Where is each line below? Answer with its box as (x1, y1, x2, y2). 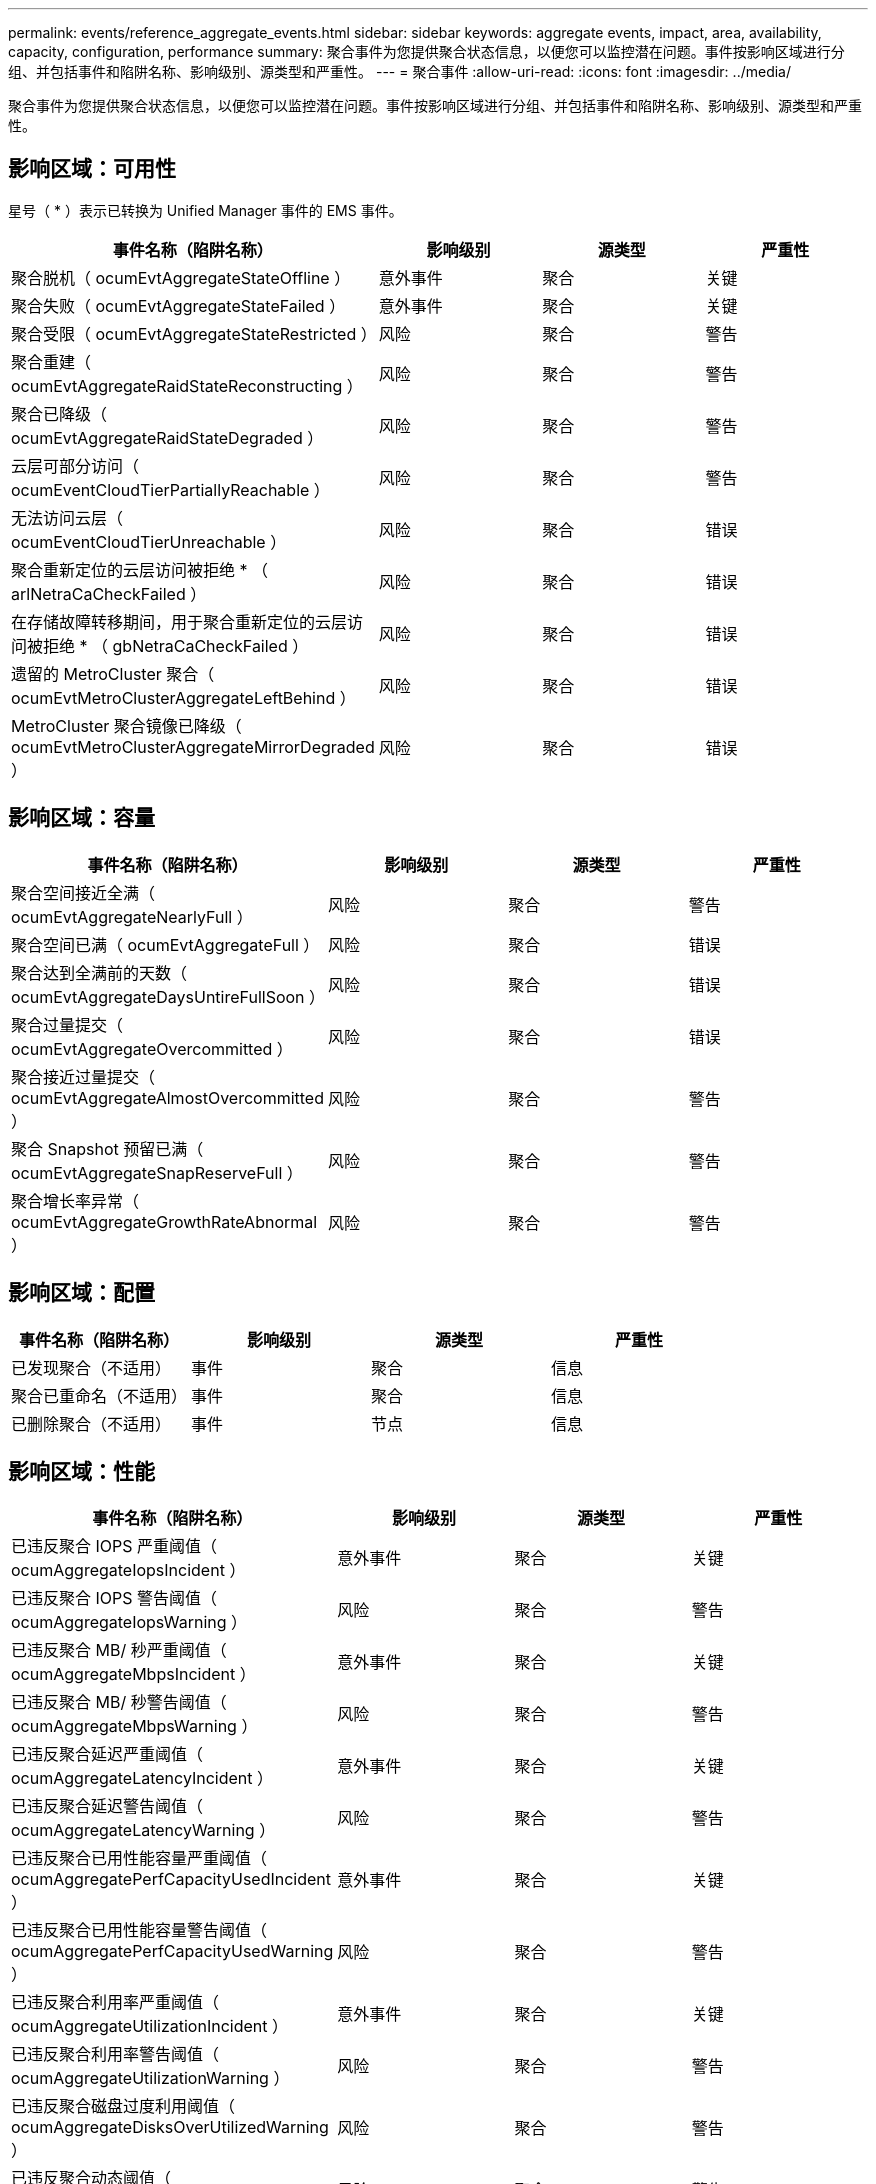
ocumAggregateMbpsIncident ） (11, 1664, 256, 1685)
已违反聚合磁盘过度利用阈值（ (11, 2096, 236, 2117)
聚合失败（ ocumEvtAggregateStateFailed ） (11, 295, 346, 316)
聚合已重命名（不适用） (11, 1385, 188, 1406)
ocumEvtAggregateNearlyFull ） (11, 906, 253, 927)
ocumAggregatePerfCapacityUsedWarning (11, 1941, 334, 1962)
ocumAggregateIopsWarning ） (11, 1612, 248, 1633)
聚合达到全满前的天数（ (11, 962, 188, 983)
